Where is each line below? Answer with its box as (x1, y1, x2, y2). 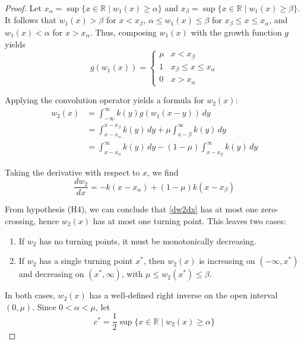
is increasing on (199, 254, 255, 267)
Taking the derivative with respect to (5, 165, 140, 178)
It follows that (5, 14, 56, 26)
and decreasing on (18, 267, 84, 280)
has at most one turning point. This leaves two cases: (93, 214, 286, 227)
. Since (32, 300, 56, 313)
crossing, (5, 214, 36, 227)
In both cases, (5, 289, 55, 301)
